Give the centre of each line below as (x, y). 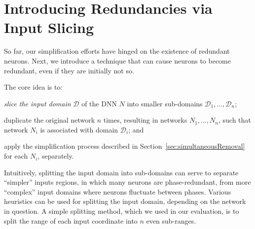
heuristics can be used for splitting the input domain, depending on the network (125, 201)
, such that (235, 120)
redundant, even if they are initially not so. (69, 70)
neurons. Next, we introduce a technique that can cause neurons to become (117, 60)
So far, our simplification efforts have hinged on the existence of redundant (117, 51)
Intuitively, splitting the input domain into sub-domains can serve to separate (121, 172)
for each (16, 156)
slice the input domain (37, 103)
